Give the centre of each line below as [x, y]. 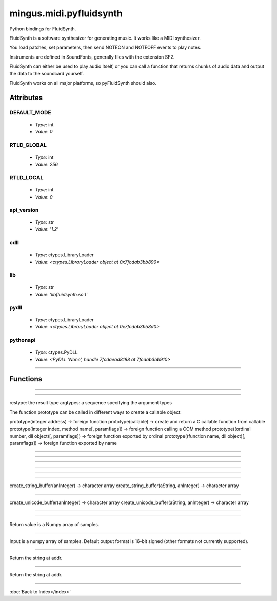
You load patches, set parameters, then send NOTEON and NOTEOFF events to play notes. [105, 47]
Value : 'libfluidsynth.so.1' [61, 294]
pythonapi [23, 340]
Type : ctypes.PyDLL [56, 352]
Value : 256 [47, 164]
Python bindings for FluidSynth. [43, 29]
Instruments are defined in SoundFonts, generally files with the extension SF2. [92, 57]
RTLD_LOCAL [26, 178]
